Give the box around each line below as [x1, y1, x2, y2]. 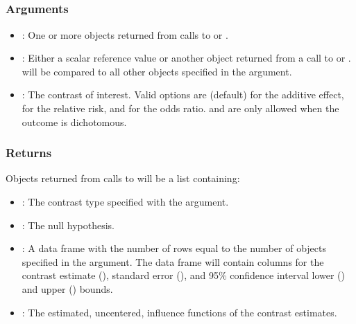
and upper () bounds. [22, 282, 113, 296]
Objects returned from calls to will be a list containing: [6, 171, 240, 186]
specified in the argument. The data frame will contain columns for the [22, 254, 324, 269]
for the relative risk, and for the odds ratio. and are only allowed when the [22, 101, 339, 116]
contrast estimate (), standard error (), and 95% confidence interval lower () [22, 268, 346, 282]
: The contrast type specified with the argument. [22, 195, 229, 209]
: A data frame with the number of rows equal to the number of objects [22, 241, 326, 255]
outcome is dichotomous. [22, 114, 127, 129]
